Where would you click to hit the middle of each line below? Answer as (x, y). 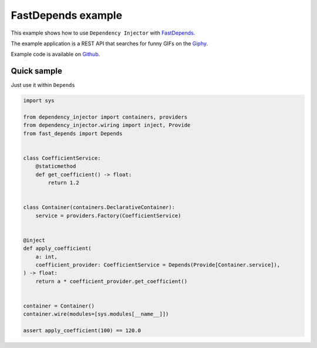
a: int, (47, 256)
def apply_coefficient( (58, 249)
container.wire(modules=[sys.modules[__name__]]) (96, 314)
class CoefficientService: (62, 158)
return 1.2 (63, 183)
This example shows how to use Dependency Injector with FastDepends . (103, 33)
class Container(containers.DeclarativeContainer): (99, 207)
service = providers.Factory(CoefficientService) (108, 215)
